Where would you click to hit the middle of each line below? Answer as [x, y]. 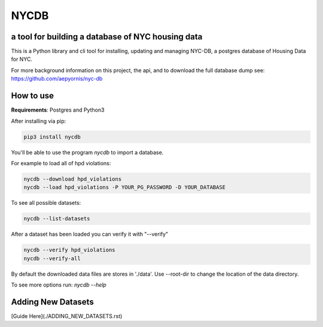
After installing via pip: [39, 121]
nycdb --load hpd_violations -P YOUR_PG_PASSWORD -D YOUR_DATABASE [125, 187]
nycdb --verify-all [52, 258]
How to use [32, 96]
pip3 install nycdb [52, 137]
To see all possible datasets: [46, 203]
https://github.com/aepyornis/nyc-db [57, 79]
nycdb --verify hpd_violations [70, 250]
